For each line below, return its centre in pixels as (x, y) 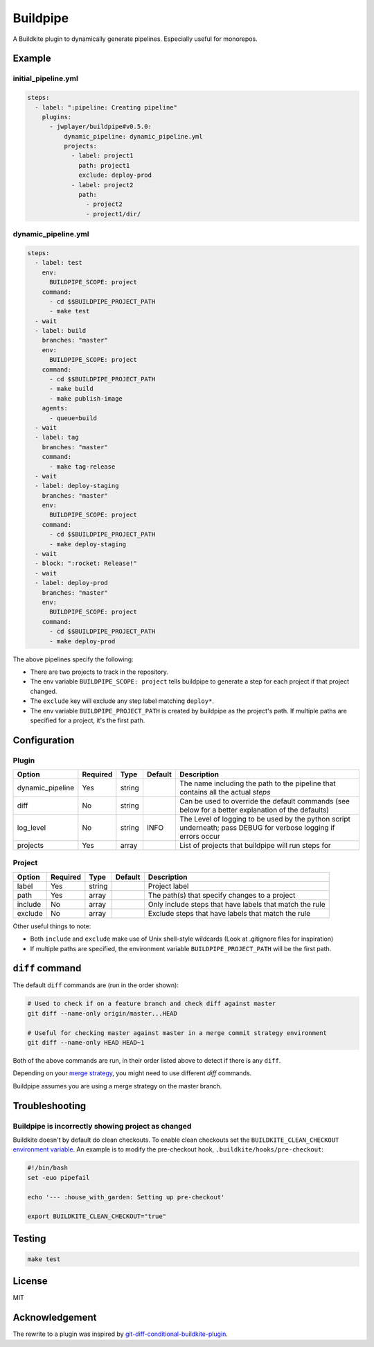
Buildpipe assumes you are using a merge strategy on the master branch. (117, 1086)
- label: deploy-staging (77, 486)
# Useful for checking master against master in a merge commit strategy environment (177, 1033)
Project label (168, 886)
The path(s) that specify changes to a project (222, 895)
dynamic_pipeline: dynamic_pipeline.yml (133, 136)
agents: (55, 408)
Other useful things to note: (52, 926)
